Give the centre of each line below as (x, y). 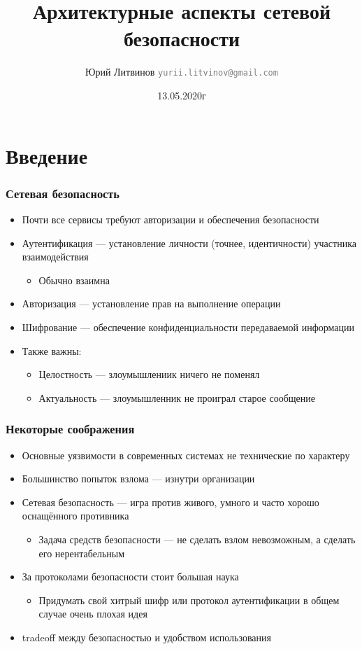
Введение (47, 155)
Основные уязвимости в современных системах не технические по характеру (186, 455)
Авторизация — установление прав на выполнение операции (151, 303)
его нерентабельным (82, 553)
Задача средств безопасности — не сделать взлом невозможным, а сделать (197, 539)
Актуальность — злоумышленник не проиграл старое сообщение (177, 397)
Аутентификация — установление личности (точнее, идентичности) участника (189, 243)
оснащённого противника (75, 516)
